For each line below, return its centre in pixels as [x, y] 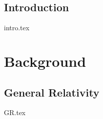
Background [45, 61]
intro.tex [17, 28]
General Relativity [52, 92]
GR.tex [15, 112]
